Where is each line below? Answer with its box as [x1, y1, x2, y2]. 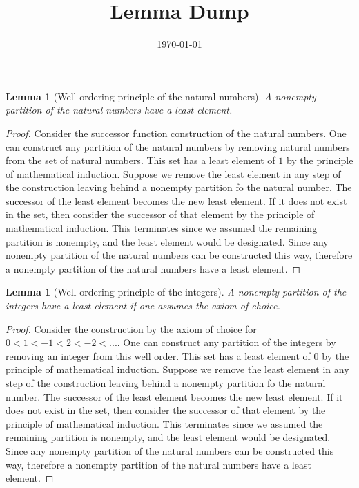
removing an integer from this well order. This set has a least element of [6, 348, 311, 363]
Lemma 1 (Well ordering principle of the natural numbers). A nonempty [6, 89, 316, 103]
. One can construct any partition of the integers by [117, 335, 336, 350]
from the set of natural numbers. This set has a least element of [6, 153, 275, 168]
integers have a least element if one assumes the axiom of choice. [6, 298, 280, 313]
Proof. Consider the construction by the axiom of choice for [6, 321, 257, 336]
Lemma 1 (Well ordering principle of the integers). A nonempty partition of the [6, 284, 347, 299]
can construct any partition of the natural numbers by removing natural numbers [6, 139, 350, 154]
